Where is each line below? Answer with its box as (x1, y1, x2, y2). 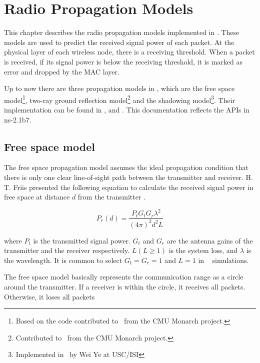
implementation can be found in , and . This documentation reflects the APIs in (4, 104, 249, 114)
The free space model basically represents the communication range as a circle (4, 271, 243, 282)
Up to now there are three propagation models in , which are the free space (4, 83, 235, 93)
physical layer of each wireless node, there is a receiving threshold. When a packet (4, 46, 255, 57)
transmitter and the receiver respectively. (4, 245, 130, 255)
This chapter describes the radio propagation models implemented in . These (4, 27, 239, 37)
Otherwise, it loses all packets (4, 291, 95, 301)
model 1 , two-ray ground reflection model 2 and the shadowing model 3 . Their (4, 93, 235, 105)
